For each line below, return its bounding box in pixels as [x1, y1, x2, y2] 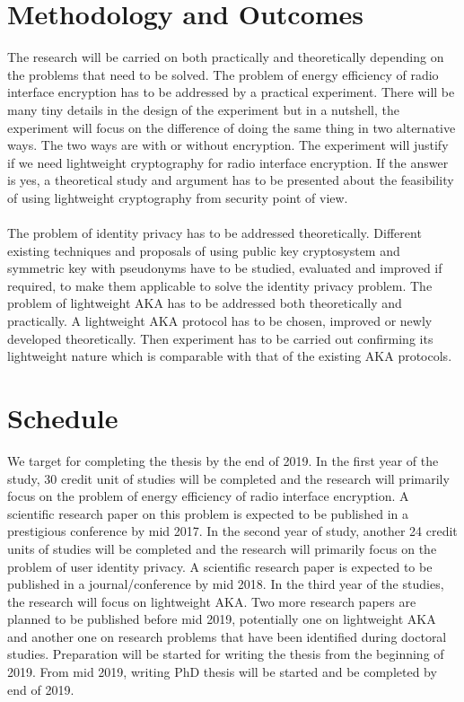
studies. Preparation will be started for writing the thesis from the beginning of [7, 645, 444, 663]
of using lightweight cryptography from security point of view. [7, 188, 348, 206]
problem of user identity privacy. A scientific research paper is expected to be [7, 557, 433, 575]
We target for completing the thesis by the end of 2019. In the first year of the [7, 451, 439, 469]
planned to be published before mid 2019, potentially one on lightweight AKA [7, 610, 436, 628]
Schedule [7, 399, 118, 435]
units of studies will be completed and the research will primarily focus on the [7, 539, 437, 557]
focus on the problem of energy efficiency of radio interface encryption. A [7, 487, 409, 505]
